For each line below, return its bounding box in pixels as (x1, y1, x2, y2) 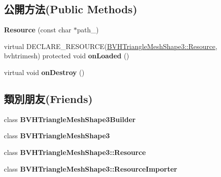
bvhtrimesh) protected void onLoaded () (4, 51, 129, 61)
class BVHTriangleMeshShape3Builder (4, 114, 136, 124)
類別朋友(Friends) (4, 91, 93, 106)
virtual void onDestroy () (4, 67, 85, 77)
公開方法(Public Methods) (4, 1, 137, 17)
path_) (77, 25, 99, 35)
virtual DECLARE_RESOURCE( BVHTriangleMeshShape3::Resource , (4, 41, 218, 51)
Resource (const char (4, 25, 71, 35)
